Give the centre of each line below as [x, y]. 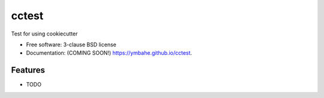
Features [28, 70]
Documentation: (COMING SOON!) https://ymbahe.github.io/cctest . [109, 53]
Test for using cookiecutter [44, 34]
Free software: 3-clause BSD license [71, 44]
